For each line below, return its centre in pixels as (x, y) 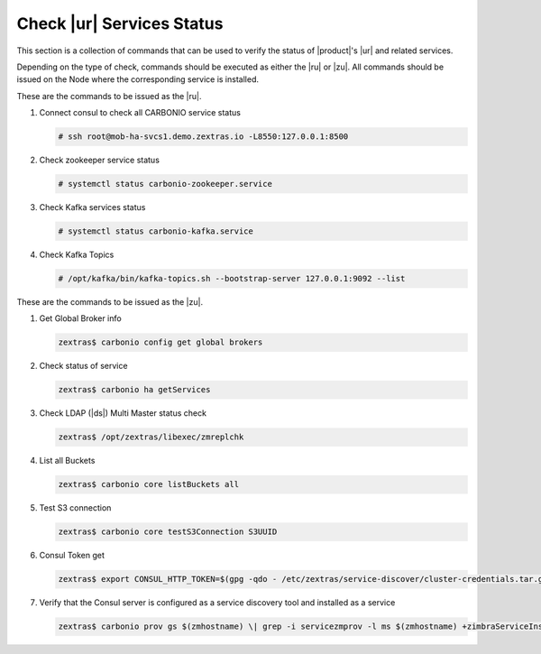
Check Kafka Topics (77, 255)
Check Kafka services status (92, 207)
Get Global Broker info (80, 318)
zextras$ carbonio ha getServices (134, 390)
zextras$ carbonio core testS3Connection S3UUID (168, 532)
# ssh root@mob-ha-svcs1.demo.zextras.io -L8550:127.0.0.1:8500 (203, 137)
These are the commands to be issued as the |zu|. (110, 301)
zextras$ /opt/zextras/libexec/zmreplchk (151, 437)
